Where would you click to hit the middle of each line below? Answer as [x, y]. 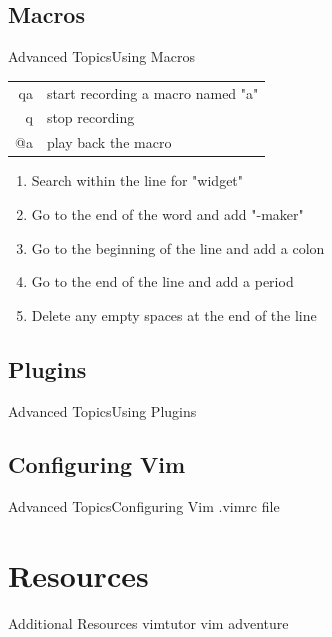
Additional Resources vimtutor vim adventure [148, 623]
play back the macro [109, 142]
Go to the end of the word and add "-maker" [167, 213]
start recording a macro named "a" [152, 92]
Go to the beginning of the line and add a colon [178, 247]
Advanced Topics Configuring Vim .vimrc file [144, 506]
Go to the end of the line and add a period [162, 281]
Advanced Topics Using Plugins [102, 410]
